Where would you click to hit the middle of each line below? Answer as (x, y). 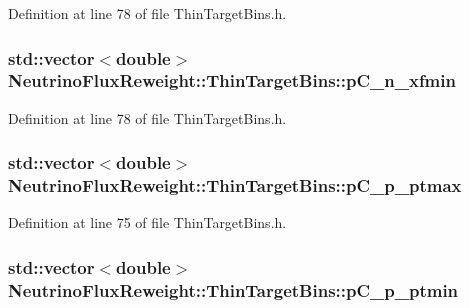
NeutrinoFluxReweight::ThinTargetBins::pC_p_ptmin (233, 289)
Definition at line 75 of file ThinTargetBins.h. (147, 222)
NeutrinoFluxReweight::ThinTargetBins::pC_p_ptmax (235, 185)
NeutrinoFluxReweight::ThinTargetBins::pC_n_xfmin (232, 80)
